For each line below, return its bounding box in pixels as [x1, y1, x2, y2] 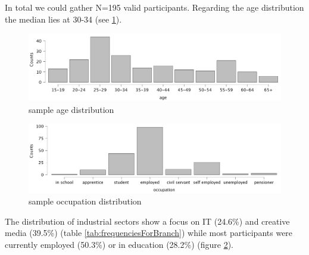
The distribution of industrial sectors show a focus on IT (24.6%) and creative [5, 215, 290, 227]
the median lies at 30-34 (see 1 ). [5, 12, 122, 25]
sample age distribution [29, 103, 114, 115]
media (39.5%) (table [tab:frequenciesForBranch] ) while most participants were [5, 226, 293, 239]
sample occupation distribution [29, 195, 142, 207]
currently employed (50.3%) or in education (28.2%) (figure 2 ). [5, 238, 234, 250]
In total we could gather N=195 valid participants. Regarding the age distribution [5, 1, 304, 13]
